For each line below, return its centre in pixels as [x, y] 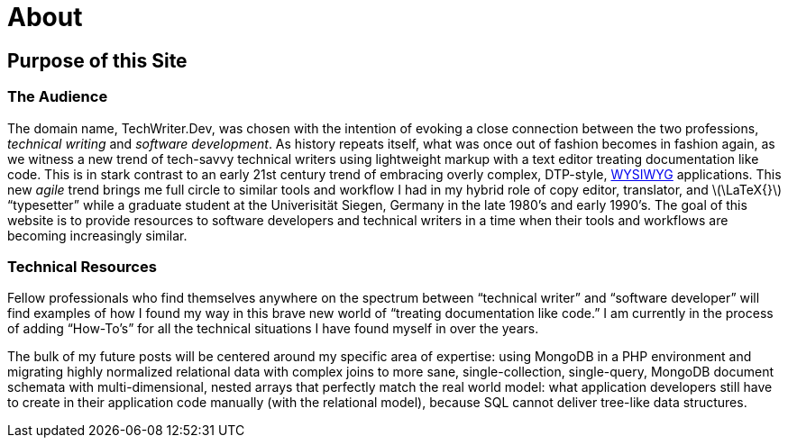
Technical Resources [82, 266]
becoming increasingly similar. [97, 235]
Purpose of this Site [97, 60]
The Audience [58, 97]
